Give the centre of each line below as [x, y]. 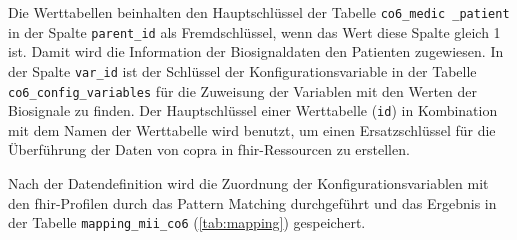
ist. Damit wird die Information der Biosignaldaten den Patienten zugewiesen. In [256, 51]
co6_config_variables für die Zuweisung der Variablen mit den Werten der [242, 90]
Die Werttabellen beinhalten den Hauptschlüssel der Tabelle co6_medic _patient [259, 12]
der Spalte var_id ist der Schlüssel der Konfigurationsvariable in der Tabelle [242, 70]
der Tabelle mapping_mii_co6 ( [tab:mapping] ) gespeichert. [187, 222]
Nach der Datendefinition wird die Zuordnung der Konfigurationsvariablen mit [248, 183]
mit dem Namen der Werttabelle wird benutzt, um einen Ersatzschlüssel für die [252, 129]
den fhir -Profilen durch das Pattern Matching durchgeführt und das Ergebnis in [252, 202]
